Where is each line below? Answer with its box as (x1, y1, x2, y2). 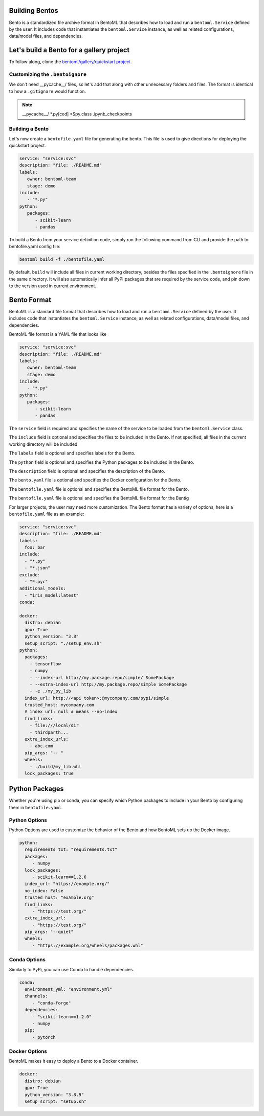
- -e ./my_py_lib (29, 688, 71, 694)
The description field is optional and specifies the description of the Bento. (9, 468, 166, 474)
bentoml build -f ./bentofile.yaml (19, 257, 105, 262)
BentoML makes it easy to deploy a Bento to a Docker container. (9, 1058, 138, 1064)
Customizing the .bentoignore (9, 71, 87, 78)
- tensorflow (29, 661, 61, 666)
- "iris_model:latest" (24, 592, 79, 598)
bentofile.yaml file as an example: (9, 511, 85, 517)
